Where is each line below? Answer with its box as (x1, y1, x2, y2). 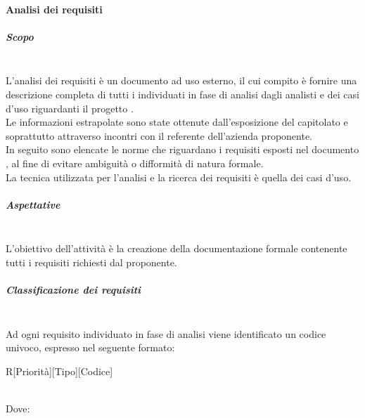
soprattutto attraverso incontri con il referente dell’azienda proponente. (6, 128, 313, 143)
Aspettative (6, 197, 60, 211)
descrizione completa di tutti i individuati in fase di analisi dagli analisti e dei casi (6, 86, 359, 101)
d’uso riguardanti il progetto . (6, 100, 134, 115)
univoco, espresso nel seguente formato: (6, 340, 175, 355)
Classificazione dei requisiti (6, 282, 141, 297)
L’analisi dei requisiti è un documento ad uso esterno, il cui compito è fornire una (6, 73, 357, 88)
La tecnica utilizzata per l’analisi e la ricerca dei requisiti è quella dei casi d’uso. (6, 169, 352, 184)
